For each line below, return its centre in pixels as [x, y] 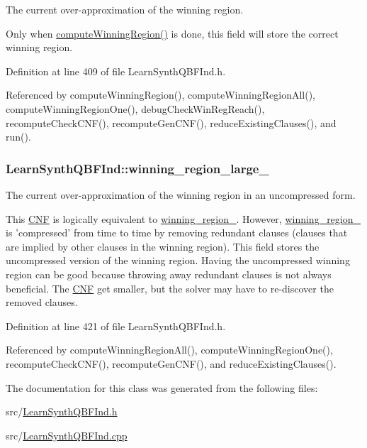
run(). [18, 137]
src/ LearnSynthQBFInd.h [62, 411]
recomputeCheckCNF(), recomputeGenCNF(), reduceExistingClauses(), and [171, 122]
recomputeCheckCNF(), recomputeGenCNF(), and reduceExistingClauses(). [171, 363]
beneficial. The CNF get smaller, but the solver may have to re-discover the [170, 288]
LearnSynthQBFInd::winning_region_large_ [137, 168]
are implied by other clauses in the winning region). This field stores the [163, 246]
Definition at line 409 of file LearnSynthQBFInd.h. [116, 71]
